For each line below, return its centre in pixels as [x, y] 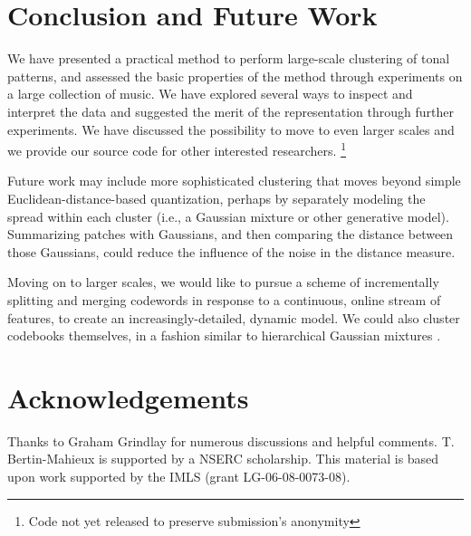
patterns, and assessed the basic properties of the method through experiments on [235, 76]
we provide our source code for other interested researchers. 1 [177, 149]
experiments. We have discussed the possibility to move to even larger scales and [231, 129]
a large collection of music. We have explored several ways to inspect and [210, 94]
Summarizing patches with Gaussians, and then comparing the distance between [231, 234]
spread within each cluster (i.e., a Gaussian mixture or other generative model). [228, 216]
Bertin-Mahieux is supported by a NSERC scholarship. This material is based [223, 459]
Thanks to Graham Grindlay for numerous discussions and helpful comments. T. [231, 440]
